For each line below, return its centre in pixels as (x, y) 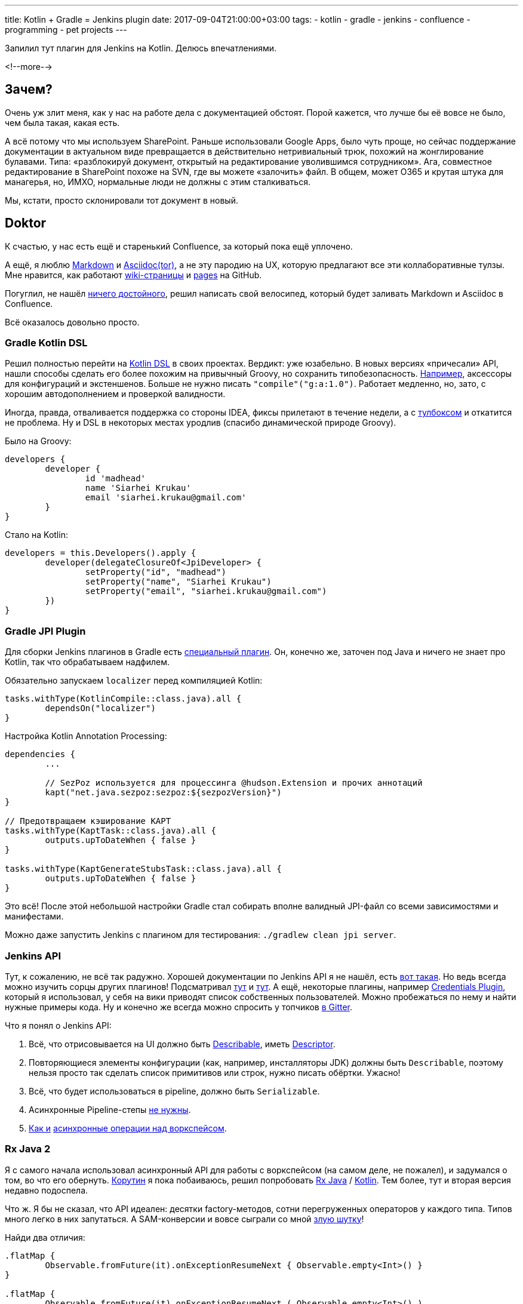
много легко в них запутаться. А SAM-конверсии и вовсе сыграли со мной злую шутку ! (184, 1219)
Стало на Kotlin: (36, 535)
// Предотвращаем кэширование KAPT (88, 821)
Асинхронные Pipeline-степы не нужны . (110, 1109)
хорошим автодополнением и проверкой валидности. (115, 394)
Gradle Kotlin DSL (46, 343)
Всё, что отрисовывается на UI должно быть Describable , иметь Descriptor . (182, 1044)
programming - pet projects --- (66, 30)
